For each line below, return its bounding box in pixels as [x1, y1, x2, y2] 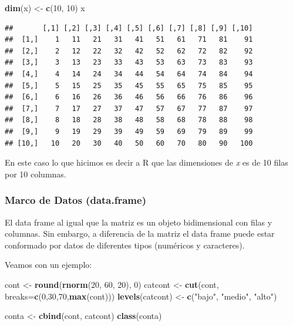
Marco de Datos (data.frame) [5, 193, 146, 207]
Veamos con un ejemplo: [5, 258, 92, 271]
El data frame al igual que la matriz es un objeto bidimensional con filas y [5, 216, 272, 228]
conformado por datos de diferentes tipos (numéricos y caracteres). [5, 238, 245, 251]
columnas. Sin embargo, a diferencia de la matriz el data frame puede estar [5, 227, 275, 240]
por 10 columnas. [5, 167, 66, 180]
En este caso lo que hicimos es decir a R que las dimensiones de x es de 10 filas [5, 156, 288, 169]
